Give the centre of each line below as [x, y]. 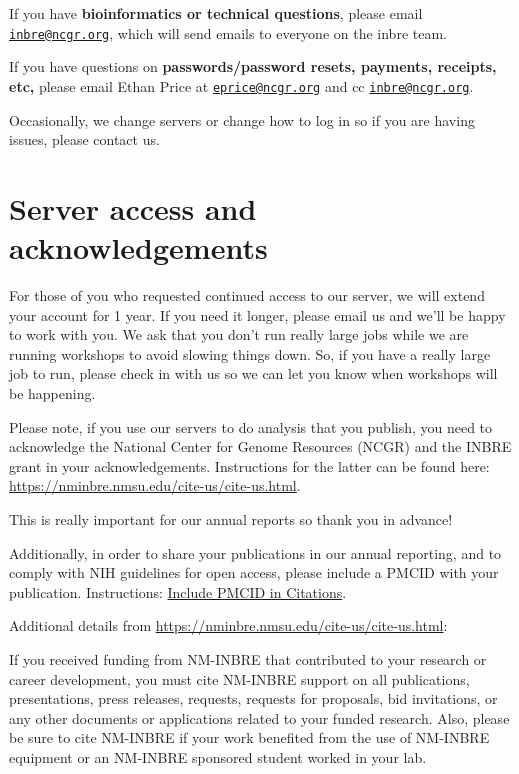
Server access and [133, 207]
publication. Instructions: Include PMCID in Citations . [178, 591]
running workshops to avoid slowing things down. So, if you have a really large [250, 353]
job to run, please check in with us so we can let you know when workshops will [253, 373]
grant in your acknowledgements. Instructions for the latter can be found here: [249, 465]
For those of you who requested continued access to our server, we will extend [247, 295]
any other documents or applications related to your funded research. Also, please [259, 717]
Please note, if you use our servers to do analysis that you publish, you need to [251, 426]
